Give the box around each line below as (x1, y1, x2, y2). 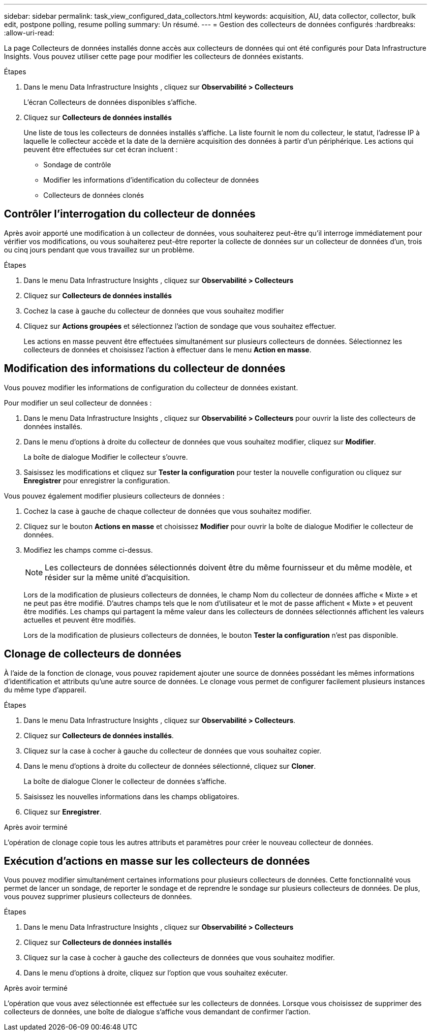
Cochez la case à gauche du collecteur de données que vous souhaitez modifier (24, 306, 284, 315)
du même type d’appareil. (4, 685, 87, 694)
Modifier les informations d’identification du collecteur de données (43, 176, 259, 184)
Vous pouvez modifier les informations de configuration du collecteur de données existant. (4, 383, 298, 392)
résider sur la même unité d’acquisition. (45, 572, 190, 582)
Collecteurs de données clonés (43, 191, 144, 199)
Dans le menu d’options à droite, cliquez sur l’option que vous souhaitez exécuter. (24, 969, 288, 977)
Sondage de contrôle (43, 160, 111, 169)
